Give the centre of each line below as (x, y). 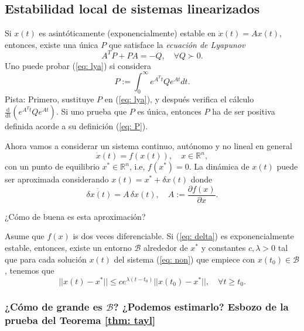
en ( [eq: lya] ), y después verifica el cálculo (179, 99)
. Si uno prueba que (91, 111)
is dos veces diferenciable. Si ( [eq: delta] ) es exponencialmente (183, 236)
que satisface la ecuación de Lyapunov (177, 44)
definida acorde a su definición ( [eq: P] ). (76, 126)
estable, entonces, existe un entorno (68, 247)
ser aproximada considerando (57, 179)
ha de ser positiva (244, 111)
